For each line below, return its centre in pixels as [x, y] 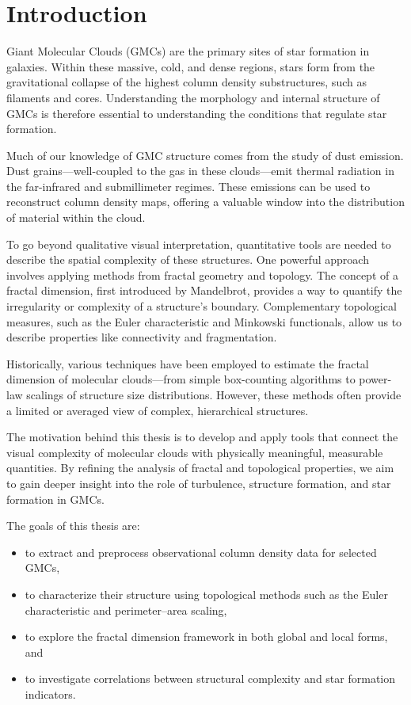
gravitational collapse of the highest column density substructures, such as [186, 82]
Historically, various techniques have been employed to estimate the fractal [188, 363]
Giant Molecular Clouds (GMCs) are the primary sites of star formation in [188, 51]
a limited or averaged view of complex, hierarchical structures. [158, 410]
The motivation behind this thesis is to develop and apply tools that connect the [202, 437]
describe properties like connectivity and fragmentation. [142, 337]
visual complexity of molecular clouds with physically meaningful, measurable [195, 452]
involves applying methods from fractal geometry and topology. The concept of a [202, 274]
